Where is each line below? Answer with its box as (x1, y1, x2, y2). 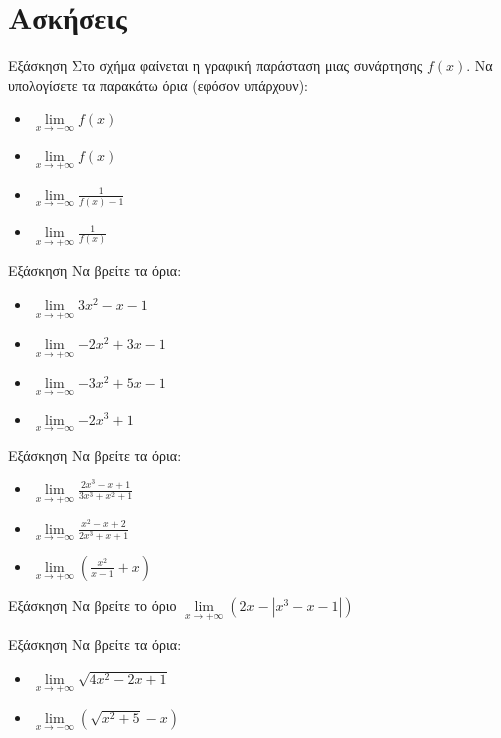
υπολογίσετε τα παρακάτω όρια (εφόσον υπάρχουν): (8, 74, 308, 95)
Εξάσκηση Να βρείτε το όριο (8, 595, 177, 615)
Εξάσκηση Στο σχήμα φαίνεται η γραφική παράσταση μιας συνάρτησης (8, 55, 423, 76)
